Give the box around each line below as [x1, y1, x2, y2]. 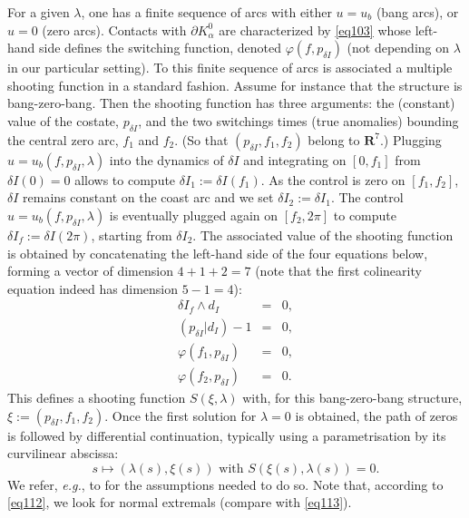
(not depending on [347, 38, 450, 57]
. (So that [174, 130, 229, 149]
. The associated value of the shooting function [192, 225, 454, 244]
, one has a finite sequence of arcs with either [81, 3, 332, 21]
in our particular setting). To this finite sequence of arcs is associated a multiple [7, 58, 453, 77]
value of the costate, [7, 111, 119, 130]
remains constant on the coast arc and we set [23, 188, 274, 207]
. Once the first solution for [104, 406, 257, 425]
